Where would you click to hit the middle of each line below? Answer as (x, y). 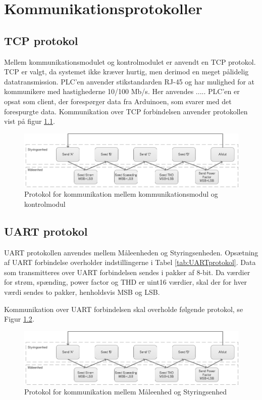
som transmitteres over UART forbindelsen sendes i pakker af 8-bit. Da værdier (127, 272)
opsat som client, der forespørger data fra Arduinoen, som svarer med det (118, 101)
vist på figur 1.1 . (30, 121)
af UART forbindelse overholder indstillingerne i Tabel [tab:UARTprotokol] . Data (130, 262)
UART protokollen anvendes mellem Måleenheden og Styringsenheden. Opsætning (131, 252)
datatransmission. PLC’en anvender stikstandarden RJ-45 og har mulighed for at (129, 81)
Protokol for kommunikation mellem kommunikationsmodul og (121, 194)
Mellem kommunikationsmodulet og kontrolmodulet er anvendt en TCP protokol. (130, 61)
